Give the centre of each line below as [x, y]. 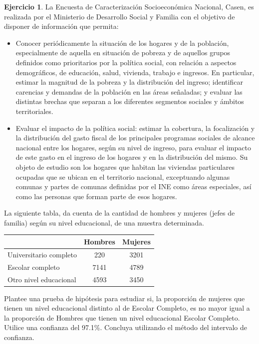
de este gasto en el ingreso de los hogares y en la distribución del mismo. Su [132, 157]
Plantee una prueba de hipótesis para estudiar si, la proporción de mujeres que [125, 298]
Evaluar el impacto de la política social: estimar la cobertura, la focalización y [135, 128]
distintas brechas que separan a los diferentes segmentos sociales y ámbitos [130, 101]
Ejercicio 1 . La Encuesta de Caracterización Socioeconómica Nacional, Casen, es [129, 6]
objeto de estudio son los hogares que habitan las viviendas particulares [125, 167]
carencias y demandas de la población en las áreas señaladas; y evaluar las [129, 91]
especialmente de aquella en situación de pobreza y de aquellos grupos [123, 53]
